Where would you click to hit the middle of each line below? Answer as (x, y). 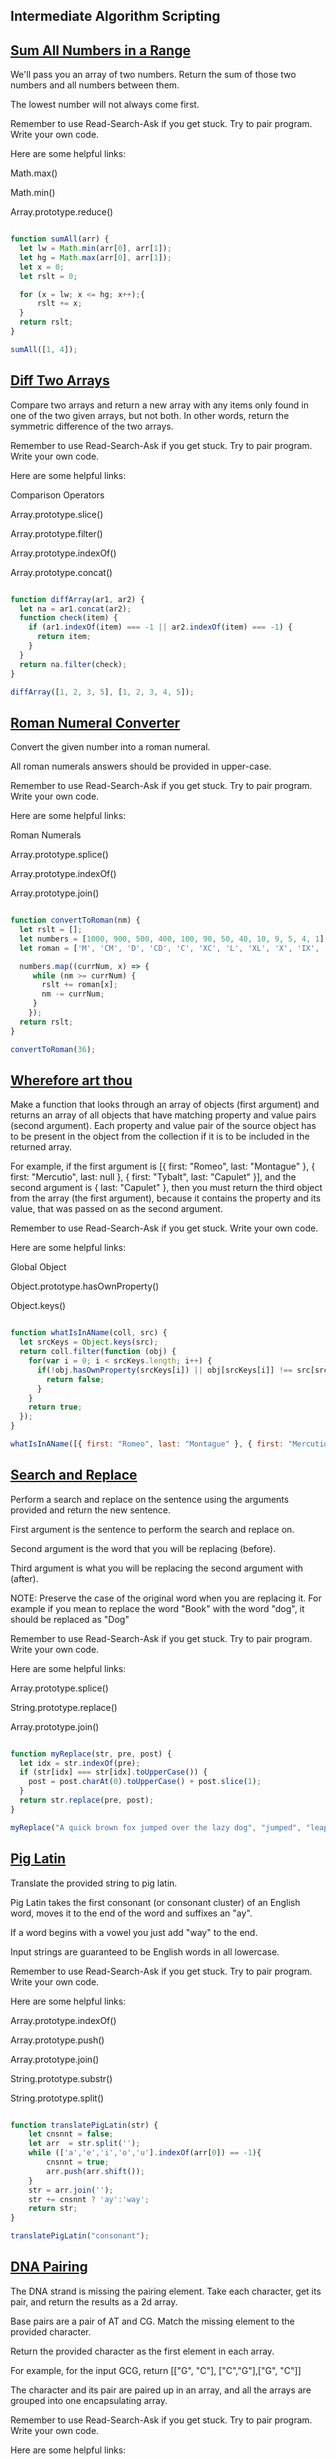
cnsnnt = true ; (78, 2162)
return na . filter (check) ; (73, 664)
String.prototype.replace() (64, 1707)
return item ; (64, 637)
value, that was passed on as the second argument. (116, 1209)
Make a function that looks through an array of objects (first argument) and (165, 1105)
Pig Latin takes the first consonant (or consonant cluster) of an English (155, 1902)
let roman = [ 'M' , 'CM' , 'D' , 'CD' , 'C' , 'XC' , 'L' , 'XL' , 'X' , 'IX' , (169, 948)
